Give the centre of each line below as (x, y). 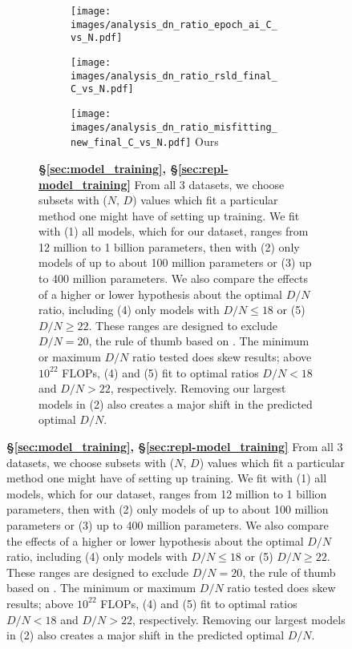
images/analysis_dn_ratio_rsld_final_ (174, 76)
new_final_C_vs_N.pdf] (131, 143)
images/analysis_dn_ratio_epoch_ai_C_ (174, 24)
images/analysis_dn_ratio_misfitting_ (174, 127)
